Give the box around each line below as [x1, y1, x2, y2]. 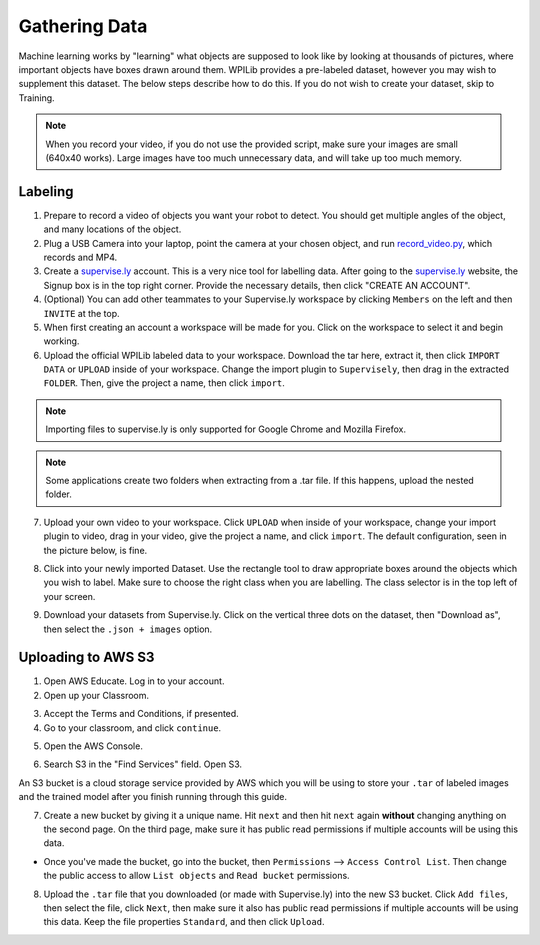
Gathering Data [18, 15, 148, 37]
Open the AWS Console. [43, 740, 144, 752]
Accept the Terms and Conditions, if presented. [43, 708, 239, 720]
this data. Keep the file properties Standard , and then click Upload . [43, 916, 325, 928]
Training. [18, 91, 55, 104]
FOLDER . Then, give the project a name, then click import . [43, 377, 285, 389]
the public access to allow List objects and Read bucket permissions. [43, 870, 350, 882]
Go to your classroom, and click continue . [43, 721, 222, 734]
